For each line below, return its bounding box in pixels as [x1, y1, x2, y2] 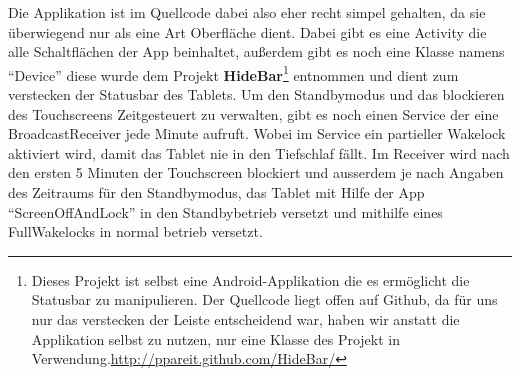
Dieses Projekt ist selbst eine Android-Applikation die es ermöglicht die [31, 269, 470, 290]
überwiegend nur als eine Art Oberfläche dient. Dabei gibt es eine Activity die [8, 21, 487, 42]
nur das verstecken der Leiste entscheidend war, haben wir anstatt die [31, 308, 460, 329]
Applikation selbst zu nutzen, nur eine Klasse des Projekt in [31, 328, 400, 349]
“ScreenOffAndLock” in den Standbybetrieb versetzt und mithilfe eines [8, 201, 443, 222]
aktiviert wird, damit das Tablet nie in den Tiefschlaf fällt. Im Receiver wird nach [8, 142, 510, 163]
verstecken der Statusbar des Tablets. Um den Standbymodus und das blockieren [8, 84, 505, 105]
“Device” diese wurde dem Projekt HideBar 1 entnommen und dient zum [8, 61, 459, 85]
